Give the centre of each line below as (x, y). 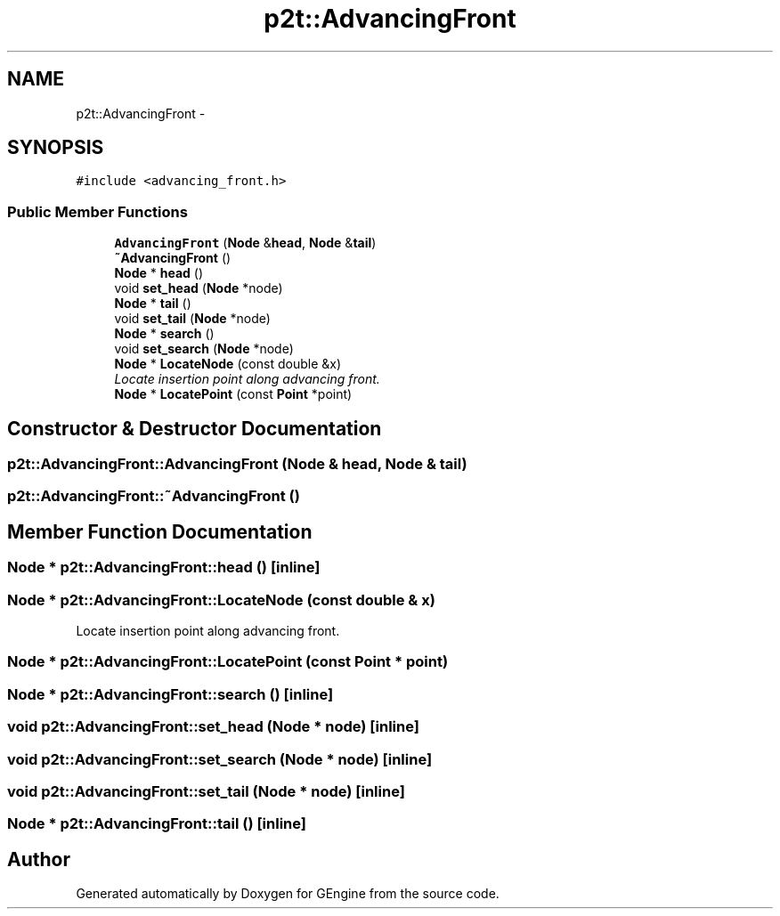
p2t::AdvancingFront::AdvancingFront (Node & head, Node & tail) (237, 464)
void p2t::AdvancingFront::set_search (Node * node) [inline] (220, 759)
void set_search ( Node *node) (204, 349)
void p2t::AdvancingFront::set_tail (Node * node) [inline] (206, 791)
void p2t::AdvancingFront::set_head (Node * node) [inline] (213, 727)
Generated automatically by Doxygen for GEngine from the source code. (288, 894)
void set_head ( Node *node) (199, 288)
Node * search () (164, 334)
